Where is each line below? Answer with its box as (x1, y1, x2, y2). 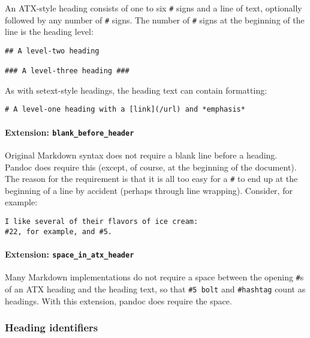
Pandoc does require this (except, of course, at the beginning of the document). (5, 160, 297, 173)
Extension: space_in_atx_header (5, 247, 134, 260)
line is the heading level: (5, 25, 94, 38)
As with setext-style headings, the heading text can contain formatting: (5, 83, 267, 96)
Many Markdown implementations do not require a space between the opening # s (5, 271, 304, 283)
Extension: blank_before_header (5, 125, 134, 138)
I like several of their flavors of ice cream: (5, 217, 198, 226)
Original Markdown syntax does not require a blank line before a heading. (5, 148, 278, 161)
